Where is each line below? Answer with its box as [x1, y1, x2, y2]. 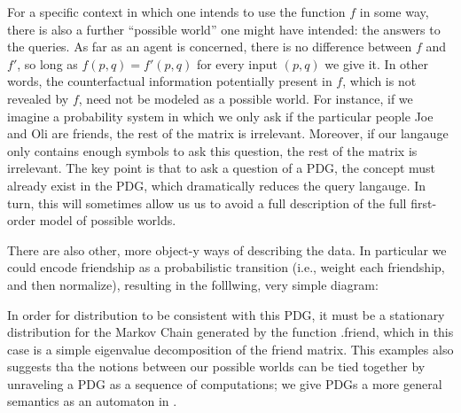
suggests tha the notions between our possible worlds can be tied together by [7, 357, 426, 376]
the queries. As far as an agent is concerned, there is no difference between [7, 37, 412, 56]
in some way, [359, 3, 429, 20]
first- [410, 193, 437, 212]
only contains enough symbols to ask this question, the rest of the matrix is [7, 141, 418, 160]
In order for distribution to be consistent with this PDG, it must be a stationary [7, 305, 445, 323]
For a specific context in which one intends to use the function [7, 3, 346, 20]
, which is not [342, 72, 417, 90]
